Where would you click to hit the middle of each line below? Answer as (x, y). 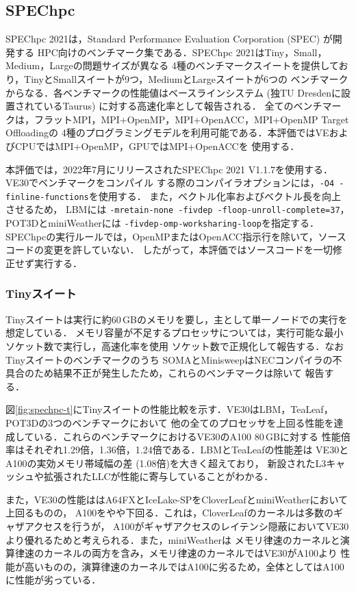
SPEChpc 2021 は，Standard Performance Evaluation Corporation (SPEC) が (169, 39)
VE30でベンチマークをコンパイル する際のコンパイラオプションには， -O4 (170, 183)
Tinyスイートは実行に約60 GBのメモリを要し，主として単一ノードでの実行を (177, 319)
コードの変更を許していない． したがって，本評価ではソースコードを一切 (169, 250)
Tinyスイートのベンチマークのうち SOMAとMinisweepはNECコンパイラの (169, 359)
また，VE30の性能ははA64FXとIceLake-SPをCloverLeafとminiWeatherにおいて (177, 499)
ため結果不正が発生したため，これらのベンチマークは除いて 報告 (179, 373)
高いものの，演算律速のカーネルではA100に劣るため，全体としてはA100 (184, 566)
